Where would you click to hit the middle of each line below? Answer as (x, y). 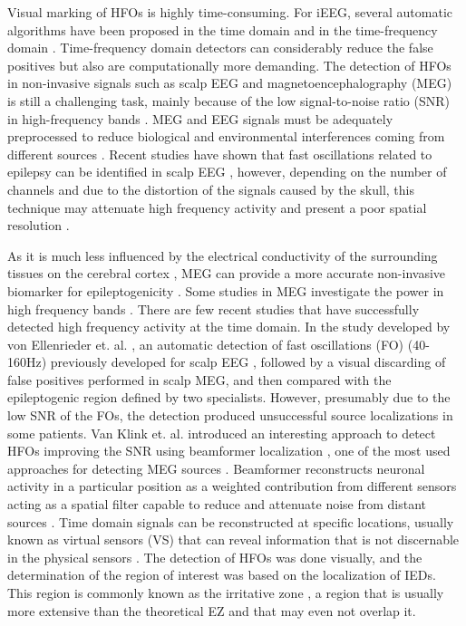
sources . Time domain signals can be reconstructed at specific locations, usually (231, 521)
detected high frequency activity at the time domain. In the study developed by (229, 327)
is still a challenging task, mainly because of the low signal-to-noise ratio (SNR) (228, 100)
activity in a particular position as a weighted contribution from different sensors (232, 486)
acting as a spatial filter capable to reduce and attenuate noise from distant (217, 504)
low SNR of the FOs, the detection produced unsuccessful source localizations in (230, 415)
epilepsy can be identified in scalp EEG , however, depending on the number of (227, 172)
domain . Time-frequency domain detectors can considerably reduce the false (220, 48)
